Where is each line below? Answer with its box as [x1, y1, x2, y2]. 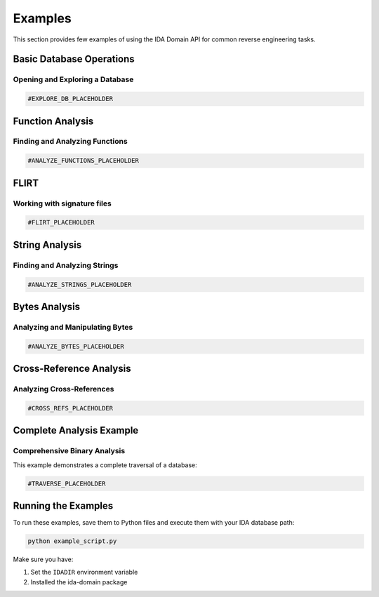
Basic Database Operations [13, 53, 135, 65]
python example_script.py [27, 537, 117, 545]
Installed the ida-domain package [30, 577, 128, 586]
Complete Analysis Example [13, 424, 139, 436]
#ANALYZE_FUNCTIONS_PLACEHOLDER [27, 156, 140, 165]
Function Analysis [13, 115, 94, 127]
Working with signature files [13, 199, 112, 208]
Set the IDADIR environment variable [30, 568, 138, 577]
